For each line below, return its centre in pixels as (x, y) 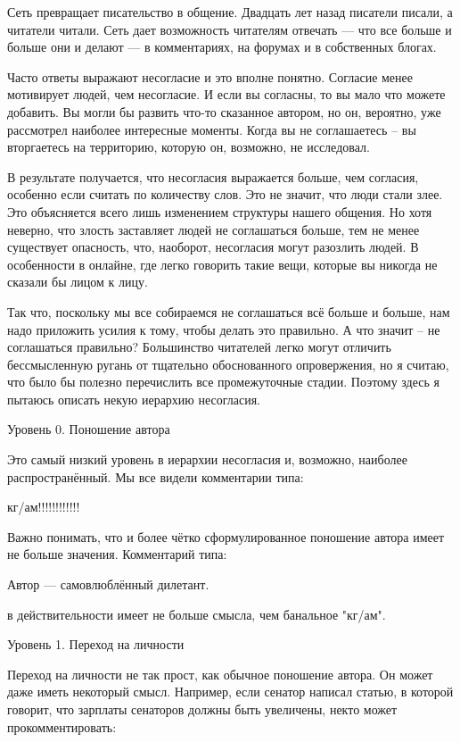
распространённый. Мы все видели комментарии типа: (156, 476)
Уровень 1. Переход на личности (96, 644)
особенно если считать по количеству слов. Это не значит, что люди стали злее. (225, 194)
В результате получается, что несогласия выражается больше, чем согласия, (213, 176)
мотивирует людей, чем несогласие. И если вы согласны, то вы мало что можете (226, 94)
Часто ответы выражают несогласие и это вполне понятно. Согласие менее (210, 76)
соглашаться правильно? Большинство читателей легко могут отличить (199, 347)
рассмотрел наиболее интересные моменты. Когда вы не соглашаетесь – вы (212, 129)
